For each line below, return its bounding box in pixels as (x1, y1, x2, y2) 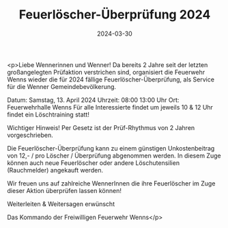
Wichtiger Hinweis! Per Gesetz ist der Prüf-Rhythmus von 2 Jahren (7, 123, 195, 131)
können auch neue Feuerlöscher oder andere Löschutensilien (7, 158, 180, 167)
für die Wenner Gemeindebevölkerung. (7, 82, 117, 90)
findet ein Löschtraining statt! (7, 110, 90, 118)
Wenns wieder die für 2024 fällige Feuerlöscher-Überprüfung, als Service (7, 75, 215, 84)
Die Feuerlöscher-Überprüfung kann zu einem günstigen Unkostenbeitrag (7, 144, 215, 152)
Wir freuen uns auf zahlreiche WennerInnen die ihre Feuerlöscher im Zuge (7, 179, 216, 188)
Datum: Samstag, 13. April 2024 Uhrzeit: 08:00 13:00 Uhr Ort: (7, 96, 180, 104)
